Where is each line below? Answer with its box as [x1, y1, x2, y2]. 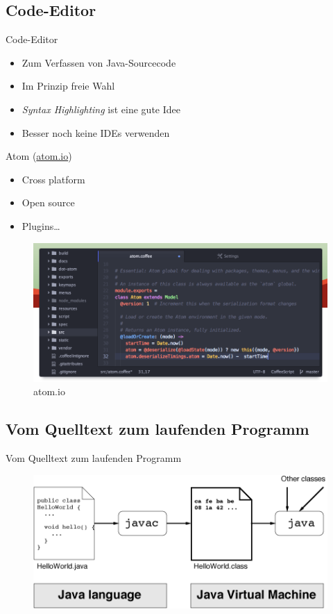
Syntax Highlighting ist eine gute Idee [22, 101, 180, 116]
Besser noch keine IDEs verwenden [22, 125, 170, 140]
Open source [22, 195, 75, 210]
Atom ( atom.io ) [6, 149, 72, 163]
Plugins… [22, 218, 60, 233]
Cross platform [22, 172, 85, 186]
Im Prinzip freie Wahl [22, 78, 115, 93]
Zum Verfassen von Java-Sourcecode [22, 55, 176, 69]
